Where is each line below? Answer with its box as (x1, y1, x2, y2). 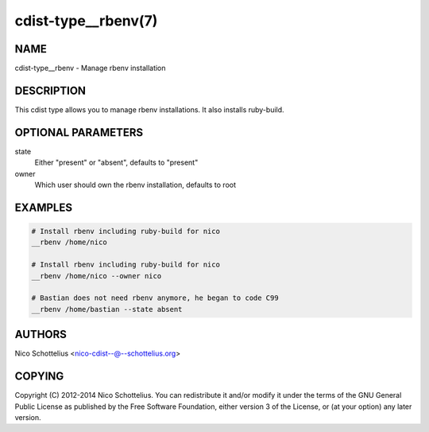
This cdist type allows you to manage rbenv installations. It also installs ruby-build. (14, 104, 285, 115)
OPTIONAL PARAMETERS (14, 126, 144, 139)
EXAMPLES (14, 200, 73, 214)
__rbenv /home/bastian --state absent (31, 305, 183, 313)
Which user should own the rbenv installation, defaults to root (34, 180, 237, 190)
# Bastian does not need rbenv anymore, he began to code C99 (31, 294, 279, 302)
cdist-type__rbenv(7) (14, 12, 158, 29)
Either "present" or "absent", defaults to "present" (34, 158, 199, 167)
